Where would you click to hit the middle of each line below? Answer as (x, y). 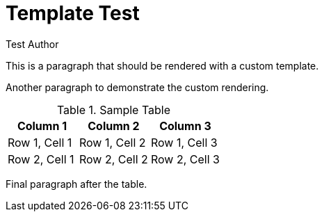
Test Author (32, 44)
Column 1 (42, 126)
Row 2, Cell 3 (185, 159)
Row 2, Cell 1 (41, 159)
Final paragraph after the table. (76, 184)
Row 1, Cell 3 (184, 142)
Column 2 (114, 126)
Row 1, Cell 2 (112, 142)
